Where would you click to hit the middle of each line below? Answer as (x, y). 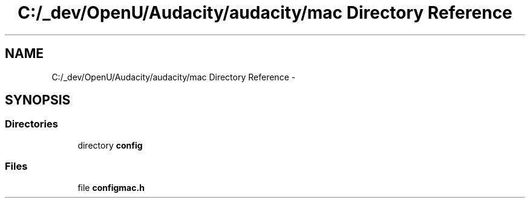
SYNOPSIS (38, 100)
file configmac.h (111, 187)
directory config (110, 145)
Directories (31, 124)
